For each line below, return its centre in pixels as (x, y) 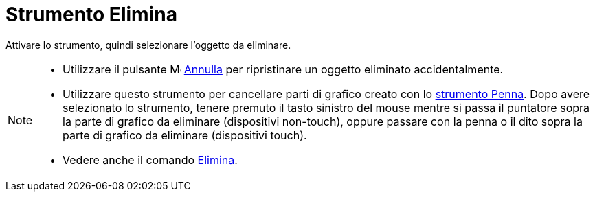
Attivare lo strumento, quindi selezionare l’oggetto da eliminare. (148, 45)
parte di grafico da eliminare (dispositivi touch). (185, 135)
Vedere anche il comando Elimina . (150, 160)
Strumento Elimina (91, 14)
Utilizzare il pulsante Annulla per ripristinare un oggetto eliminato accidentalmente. (283, 69)
